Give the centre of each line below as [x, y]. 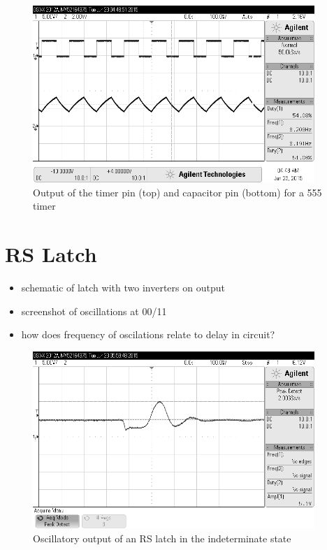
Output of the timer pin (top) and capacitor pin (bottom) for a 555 [177, 192]
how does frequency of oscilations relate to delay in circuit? [148, 334]
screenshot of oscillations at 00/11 [94, 311]
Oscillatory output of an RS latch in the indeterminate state [162, 538]
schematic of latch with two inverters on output [123, 288]
